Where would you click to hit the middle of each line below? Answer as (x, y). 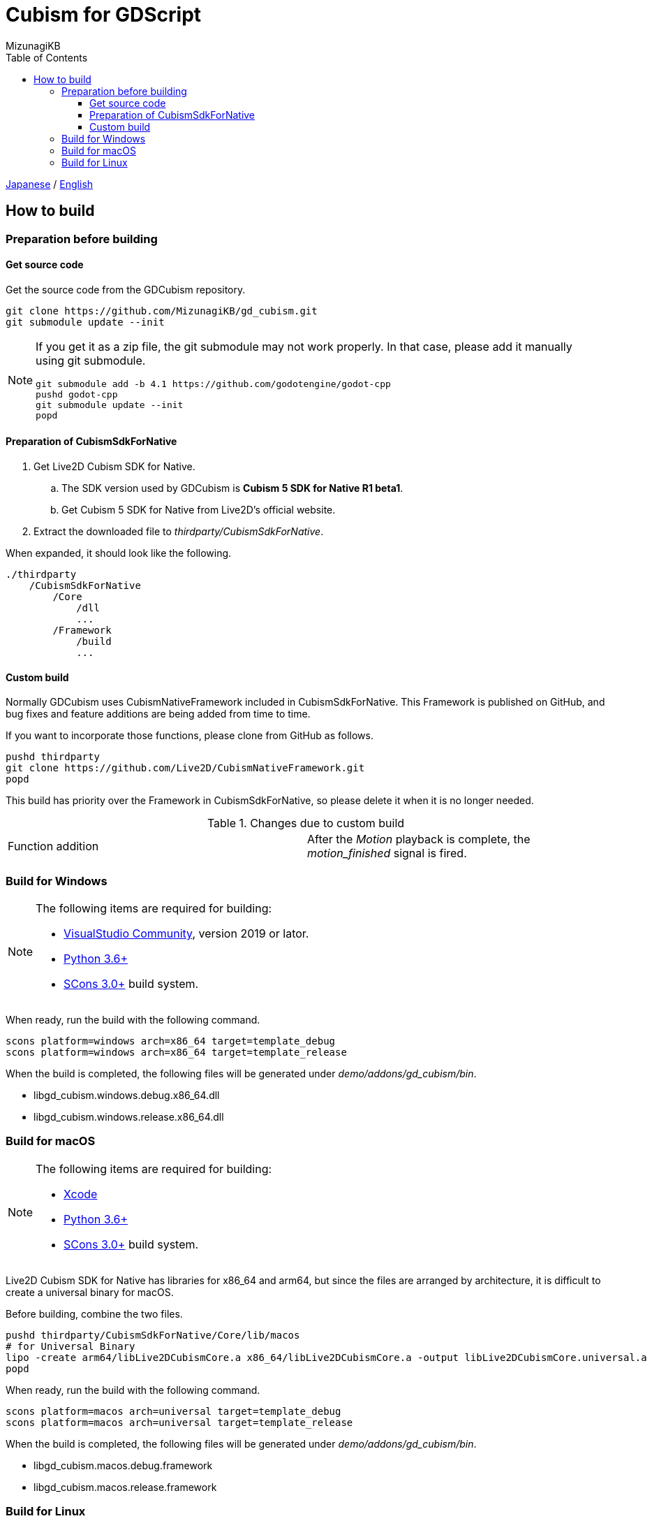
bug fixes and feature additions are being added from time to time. (158, 714)
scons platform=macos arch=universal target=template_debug (173, 1411)
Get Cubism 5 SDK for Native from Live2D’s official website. (199, 510)
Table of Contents (47, 57)
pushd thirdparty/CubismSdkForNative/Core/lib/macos (153, 1335)
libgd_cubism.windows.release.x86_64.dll (129, 1117)
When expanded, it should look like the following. (119, 553)
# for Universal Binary (71, 1346)
